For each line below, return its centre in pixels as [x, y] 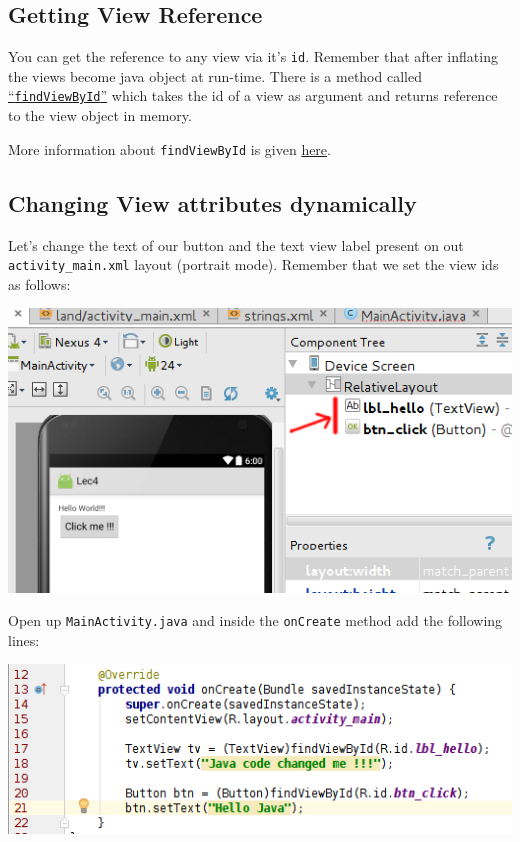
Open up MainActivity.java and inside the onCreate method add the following [255, 620]
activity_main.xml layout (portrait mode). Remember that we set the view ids [253, 264]
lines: [24, 639]
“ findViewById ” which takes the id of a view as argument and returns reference [253, 95]
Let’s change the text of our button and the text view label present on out [236, 244]
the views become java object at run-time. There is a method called [215, 75]
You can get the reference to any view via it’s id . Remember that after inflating [253, 56]
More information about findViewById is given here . [169, 148]
